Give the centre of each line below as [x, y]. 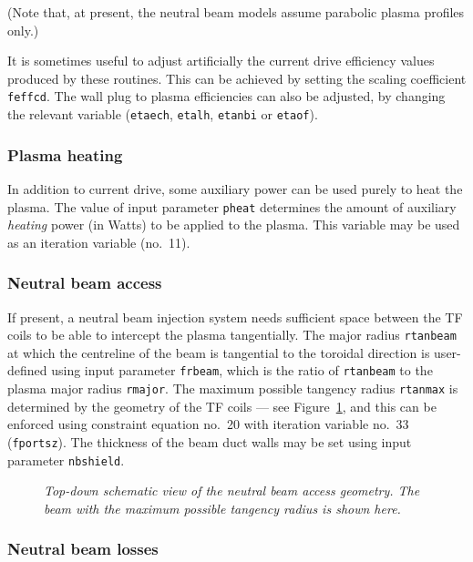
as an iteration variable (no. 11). [99, 242]
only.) [23, 30]
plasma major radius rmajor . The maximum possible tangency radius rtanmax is [233, 388]
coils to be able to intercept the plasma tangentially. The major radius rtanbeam [232, 335]
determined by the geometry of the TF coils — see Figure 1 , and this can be [222, 406]
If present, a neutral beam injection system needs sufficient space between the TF [235, 317]
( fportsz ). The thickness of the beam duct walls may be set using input [210, 441]
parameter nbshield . [66, 460]
